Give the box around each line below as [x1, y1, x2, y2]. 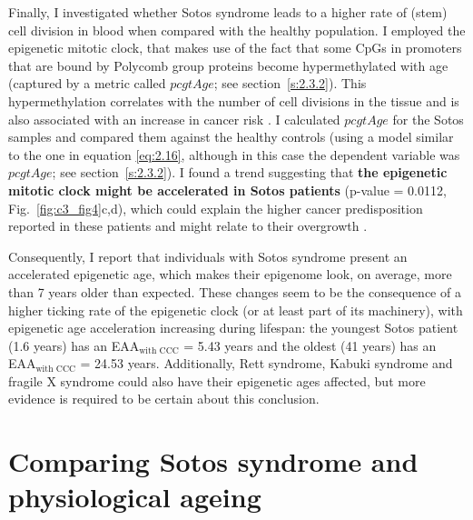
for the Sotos [392, 109, 464, 128]
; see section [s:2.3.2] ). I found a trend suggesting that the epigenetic [52, 163, 448, 182]
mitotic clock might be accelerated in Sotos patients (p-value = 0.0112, [8, 180, 447, 199]
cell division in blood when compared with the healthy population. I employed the [8, 20, 466, 39]
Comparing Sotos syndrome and [8, 443, 419, 480]
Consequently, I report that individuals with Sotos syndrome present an [8, 246, 408, 265]
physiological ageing [8, 478, 261, 515]
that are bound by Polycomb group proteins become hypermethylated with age [8, 55, 448, 75]
